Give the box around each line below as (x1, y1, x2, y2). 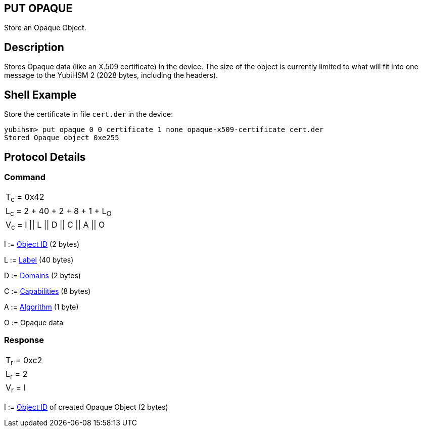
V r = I (6, 382, 26, 395)
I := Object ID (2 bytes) (4, 239, 80, 248)
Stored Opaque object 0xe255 (4, 134, 119, 142)
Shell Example (4, 88, 77, 101)
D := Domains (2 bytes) (4, 271, 81, 280)
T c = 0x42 (6, 192, 44, 204)
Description (4, 40, 64, 54)
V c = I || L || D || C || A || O (6, 219, 105, 231)
